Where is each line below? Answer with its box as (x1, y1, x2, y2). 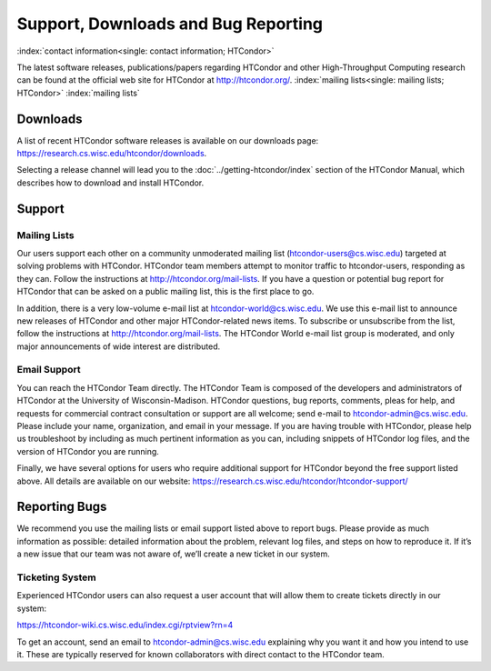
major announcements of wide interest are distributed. (16, 341, 221, 352)
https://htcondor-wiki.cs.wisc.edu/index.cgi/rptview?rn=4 (16, 619, 234, 631)
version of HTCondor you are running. (16, 446, 159, 456)
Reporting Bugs (16, 499, 107, 515)
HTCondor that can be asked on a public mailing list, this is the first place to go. (16, 286, 315, 297)
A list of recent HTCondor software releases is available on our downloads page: (16, 135, 319, 145)
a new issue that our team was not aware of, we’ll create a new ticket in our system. (16, 548, 331, 559)
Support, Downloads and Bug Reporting (16, 14, 323, 34)
